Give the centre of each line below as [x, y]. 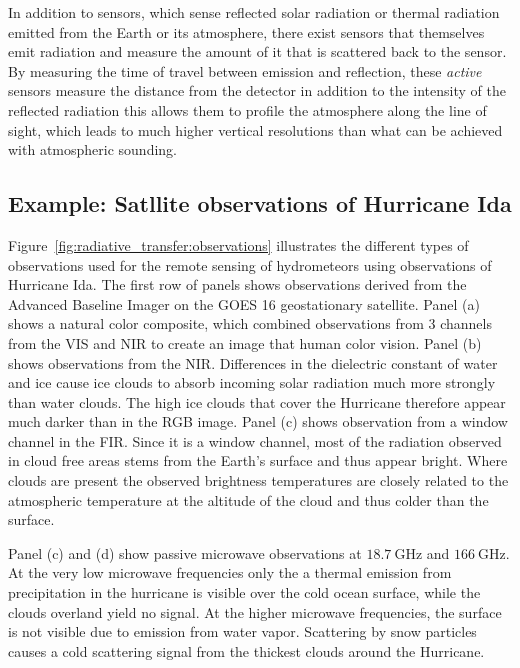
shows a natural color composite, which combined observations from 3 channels [250, 323]
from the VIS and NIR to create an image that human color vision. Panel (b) [245, 342]
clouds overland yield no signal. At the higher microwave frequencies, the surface [255, 611]
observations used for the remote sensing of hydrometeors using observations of [250, 264]
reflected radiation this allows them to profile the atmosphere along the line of [247, 109]
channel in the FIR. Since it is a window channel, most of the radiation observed [255, 440]
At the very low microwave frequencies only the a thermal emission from [230, 572]
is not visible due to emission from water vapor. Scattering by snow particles [242, 631]
